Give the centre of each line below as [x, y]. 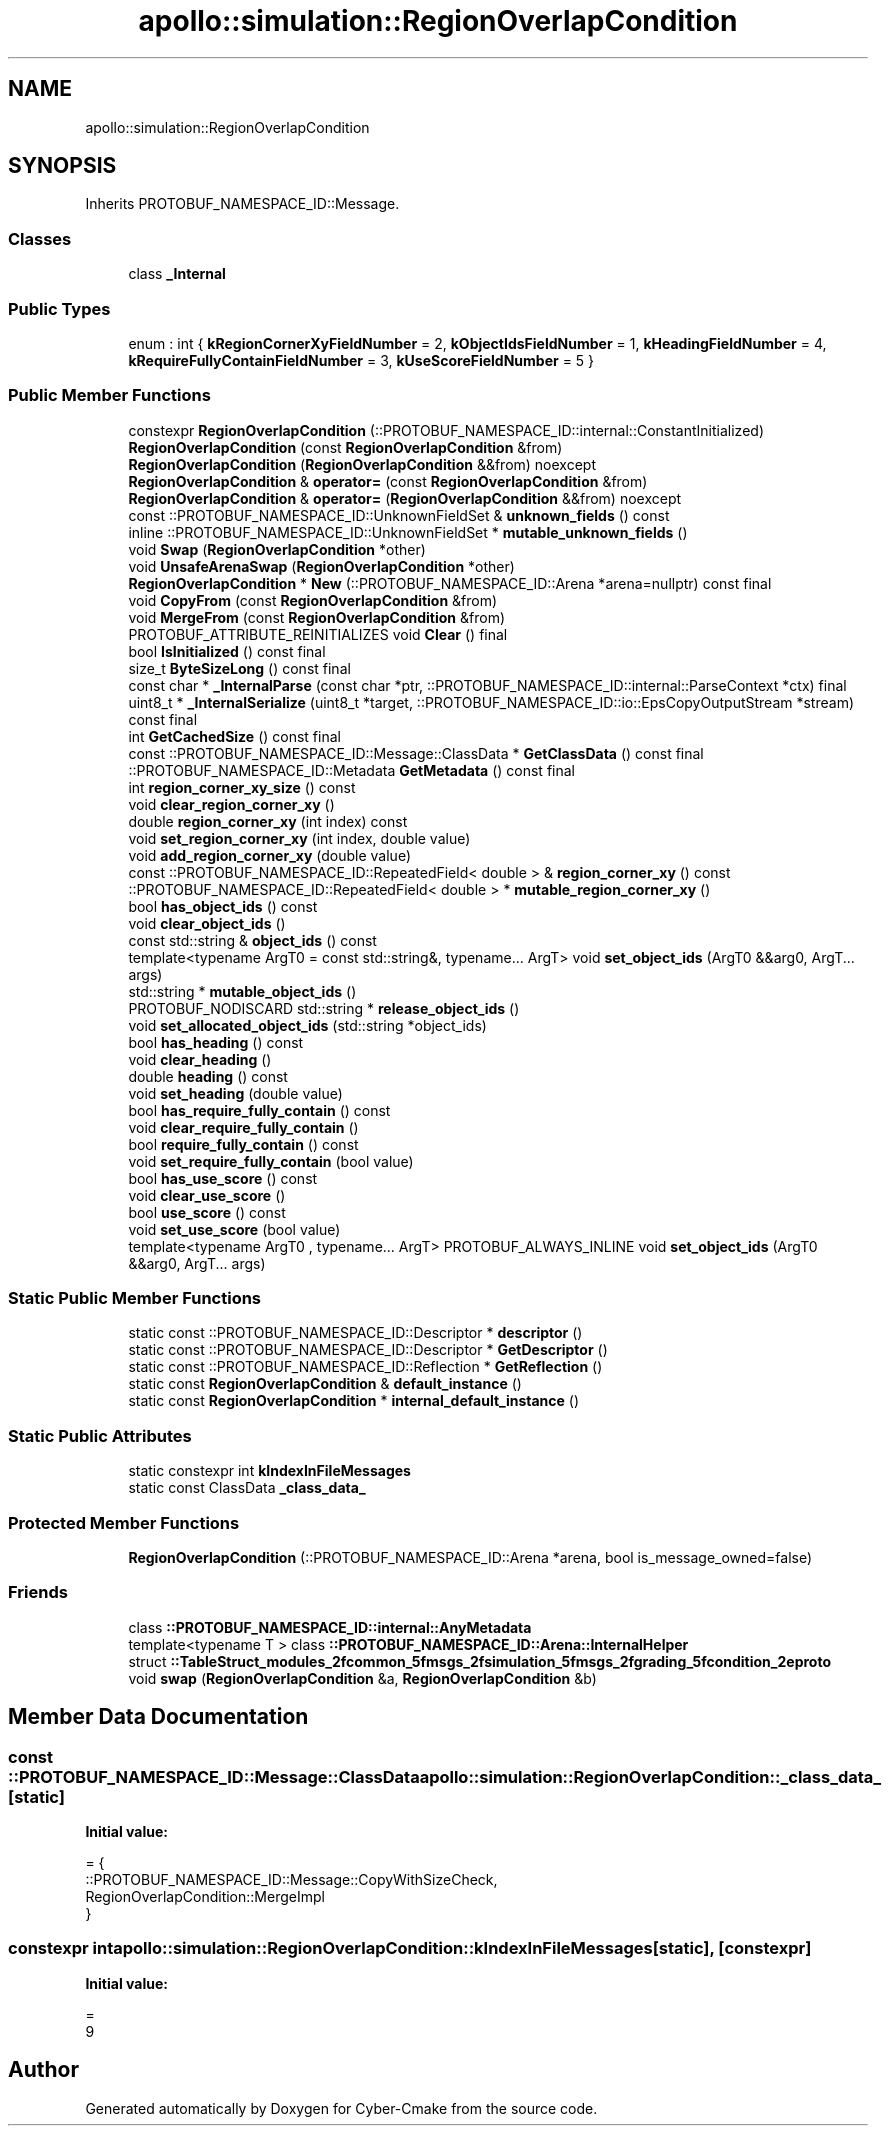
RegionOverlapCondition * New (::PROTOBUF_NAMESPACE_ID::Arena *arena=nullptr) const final [450, 583]
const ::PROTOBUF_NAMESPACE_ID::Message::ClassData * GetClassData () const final [416, 753]
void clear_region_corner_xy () [231, 804]
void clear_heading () [200, 1059]
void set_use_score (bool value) [234, 1229]
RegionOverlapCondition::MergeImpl [205, 1896]
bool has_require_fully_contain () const [259, 1110]
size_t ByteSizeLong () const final [239, 668]
